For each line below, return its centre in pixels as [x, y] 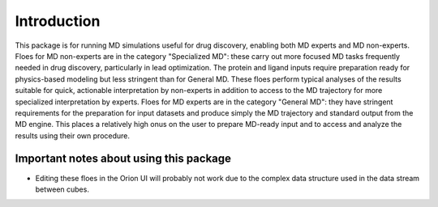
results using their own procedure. [72, 135]
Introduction [58, 21]
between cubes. [62, 189]
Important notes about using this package [123, 159]
